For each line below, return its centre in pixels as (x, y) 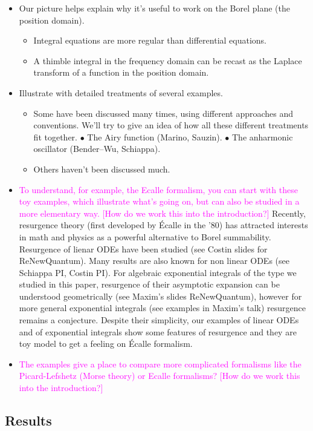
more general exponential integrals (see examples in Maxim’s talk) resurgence (163, 308)
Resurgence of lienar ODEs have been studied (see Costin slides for (143, 248)
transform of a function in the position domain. (121, 72)
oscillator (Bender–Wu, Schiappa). (97, 149)
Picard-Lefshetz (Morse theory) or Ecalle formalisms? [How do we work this (160, 376)
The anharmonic (262, 137)
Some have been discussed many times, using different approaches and (163, 113)
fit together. (55, 137)
